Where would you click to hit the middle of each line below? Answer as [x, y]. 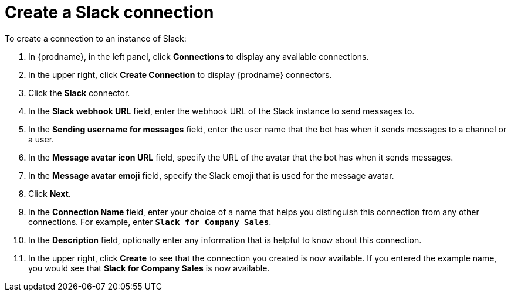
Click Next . [50, 193]
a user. [41, 139]
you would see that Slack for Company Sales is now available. [149, 268]
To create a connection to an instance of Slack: [96, 38]
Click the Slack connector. [79, 93]
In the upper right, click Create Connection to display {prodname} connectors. [180, 74]
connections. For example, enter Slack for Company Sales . [150, 222]
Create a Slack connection [109, 12]
